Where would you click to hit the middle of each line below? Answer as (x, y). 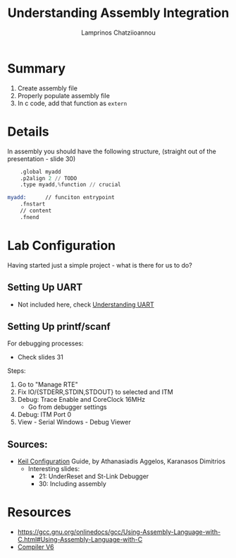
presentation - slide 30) (42, 159)
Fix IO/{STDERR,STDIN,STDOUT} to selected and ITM (95, 392)
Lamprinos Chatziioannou (118, 32)
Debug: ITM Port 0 (44, 415)
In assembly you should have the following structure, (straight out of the (112, 151)
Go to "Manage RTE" (48, 385)
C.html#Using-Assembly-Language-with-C (80, 540)
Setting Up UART (45, 287)
